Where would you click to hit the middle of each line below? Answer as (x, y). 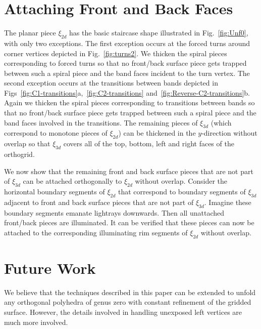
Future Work (50, 268)
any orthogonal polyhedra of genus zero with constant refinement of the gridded (128, 302)
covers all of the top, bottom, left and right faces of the (149, 143)
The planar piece (30, 33)
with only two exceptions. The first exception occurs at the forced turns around (127, 43)
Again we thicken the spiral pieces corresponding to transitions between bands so (129, 102)
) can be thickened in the (157, 133)
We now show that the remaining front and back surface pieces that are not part (129, 171)
